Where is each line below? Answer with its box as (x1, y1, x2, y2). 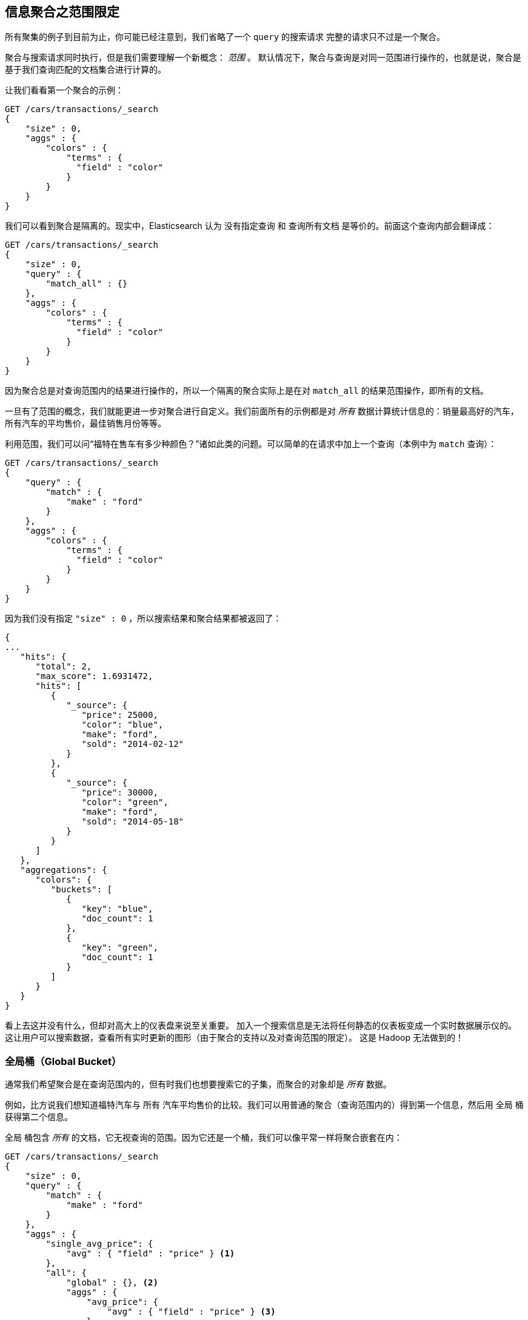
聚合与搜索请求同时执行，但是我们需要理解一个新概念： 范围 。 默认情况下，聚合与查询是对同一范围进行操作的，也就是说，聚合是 (5, 52, 521, 63)
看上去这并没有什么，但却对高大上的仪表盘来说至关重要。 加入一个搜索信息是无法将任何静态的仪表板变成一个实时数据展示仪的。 (5, 1020, 516, 1031)
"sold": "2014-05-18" (81, 817, 184, 827)
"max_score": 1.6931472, (35, 671, 153, 682)
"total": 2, (35, 662, 92, 672)
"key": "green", (81, 943, 158, 953)
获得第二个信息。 (5, 1112, 73, 1123)
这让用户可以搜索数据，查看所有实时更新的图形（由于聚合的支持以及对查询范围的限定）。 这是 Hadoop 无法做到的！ (5, 1032, 464, 1043)
